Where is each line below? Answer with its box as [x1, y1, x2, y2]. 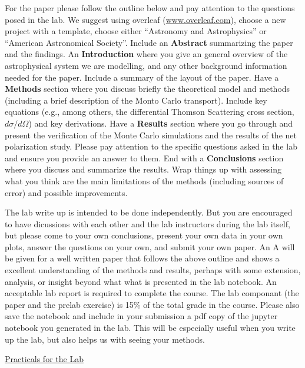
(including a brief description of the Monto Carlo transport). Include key [5, 94, 267, 106]
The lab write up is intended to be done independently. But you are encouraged [5, 206, 293, 218]
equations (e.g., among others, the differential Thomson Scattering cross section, [5, 105, 294, 118]
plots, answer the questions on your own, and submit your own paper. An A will [5, 240, 295, 253]
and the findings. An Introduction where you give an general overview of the [5, 48, 288, 60]
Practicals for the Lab [5, 353, 84, 365]
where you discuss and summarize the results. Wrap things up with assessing [5, 163, 281, 175]
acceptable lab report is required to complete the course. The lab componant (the [5, 287, 299, 299]
